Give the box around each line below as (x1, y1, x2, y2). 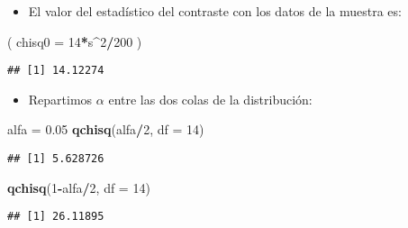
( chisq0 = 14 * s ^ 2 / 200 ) (7, 32, 142, 50)
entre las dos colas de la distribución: (108, 89, 313, 108)
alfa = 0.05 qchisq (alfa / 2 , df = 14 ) (7, 120, 204, 139)
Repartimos (28, 89, 93, 108)
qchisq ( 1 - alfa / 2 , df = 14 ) (7, 178, 150, 196)
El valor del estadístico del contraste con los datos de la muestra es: (28, 2, 402, 20)
